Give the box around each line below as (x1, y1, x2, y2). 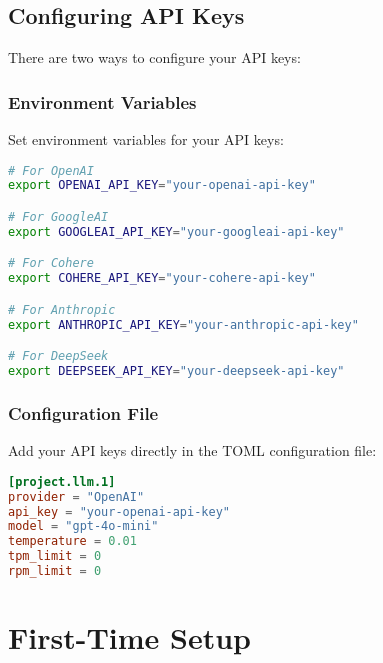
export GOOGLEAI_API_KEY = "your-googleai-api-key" (8, 224, 345, 239)
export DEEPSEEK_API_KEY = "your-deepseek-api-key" (8, 364, 345, 379)
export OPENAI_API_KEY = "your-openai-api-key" (8, 178, 316, 193)
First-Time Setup (8, 617, 252, 658)
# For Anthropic (8, 302, 116, 317)
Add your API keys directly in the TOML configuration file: (8, 440, 377, 461)
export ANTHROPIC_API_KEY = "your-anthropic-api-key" (8, 317, 359, 332)
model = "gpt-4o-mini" (8, 519, 159, 534)
